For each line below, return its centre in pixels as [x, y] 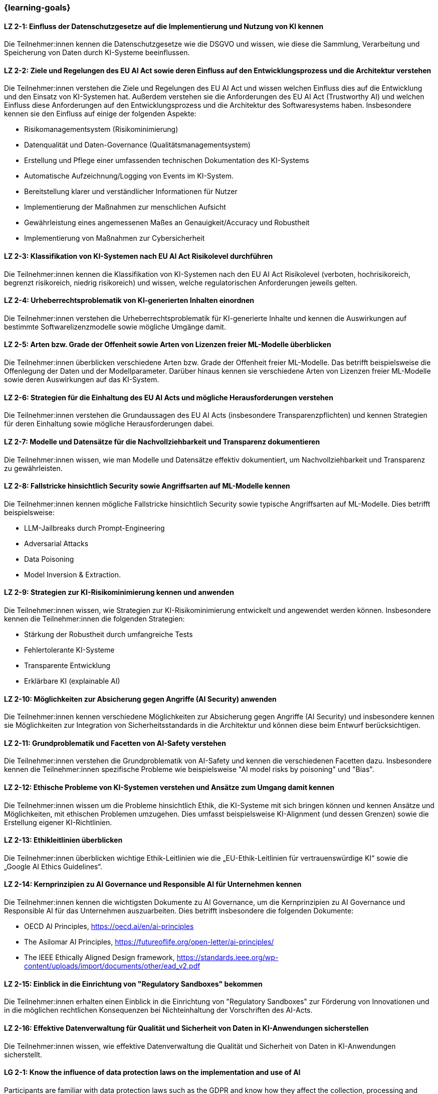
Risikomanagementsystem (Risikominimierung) [101, 129]
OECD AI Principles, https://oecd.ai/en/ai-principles [109, 926]
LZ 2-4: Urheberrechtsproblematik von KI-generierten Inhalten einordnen [129, 300]
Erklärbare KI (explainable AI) [72, 681]
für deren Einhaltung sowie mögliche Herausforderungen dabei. [109, 424]
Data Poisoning [49, 559]
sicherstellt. [23, 1054]
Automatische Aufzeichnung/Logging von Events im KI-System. [129, 176]
